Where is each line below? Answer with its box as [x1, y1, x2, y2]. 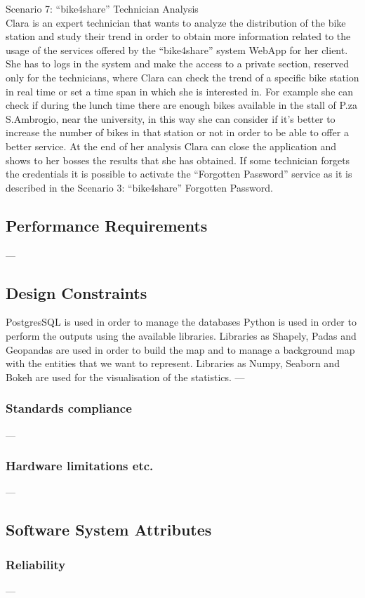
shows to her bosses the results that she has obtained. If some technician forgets [6, 152, 350, 167]
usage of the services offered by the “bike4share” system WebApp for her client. [6, 42, 348, 57]
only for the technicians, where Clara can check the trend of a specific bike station [6, 69, 359, 84]
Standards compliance [6, 399, 132, 417]
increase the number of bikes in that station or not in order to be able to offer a [6, 125, 349, 140]
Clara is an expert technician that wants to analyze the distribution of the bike [6, 15, 346, 29]
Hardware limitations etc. [6, 457, 154, 474]
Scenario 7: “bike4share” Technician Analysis [6, 1, 199, 15]
